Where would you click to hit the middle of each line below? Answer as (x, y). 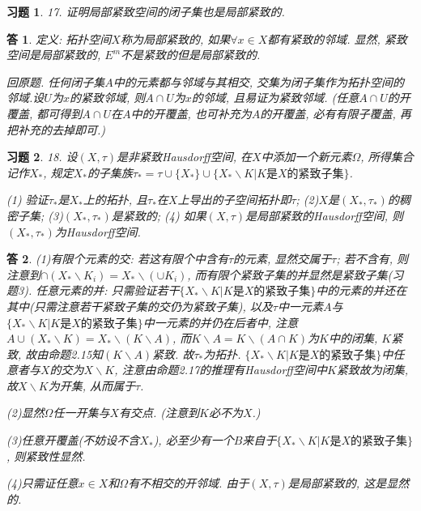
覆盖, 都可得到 (45, 113)
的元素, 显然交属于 (283, 259)
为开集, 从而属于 (91, 385)
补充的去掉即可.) (62, 129)
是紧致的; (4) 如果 (159, 215)
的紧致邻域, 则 (107, 98)
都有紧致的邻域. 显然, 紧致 (337, 38)
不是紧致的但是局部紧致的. (191, 55)
